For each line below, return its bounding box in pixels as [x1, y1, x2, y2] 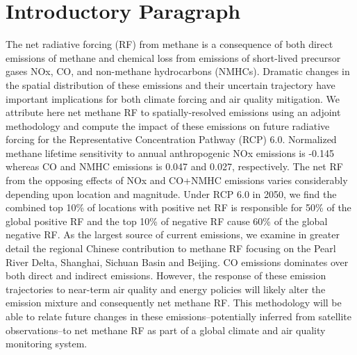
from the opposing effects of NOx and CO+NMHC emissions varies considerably [6, 173, 348, 188]
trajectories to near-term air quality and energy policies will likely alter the [6, 281, 326, 296]
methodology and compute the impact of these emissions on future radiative [6, 118, 330, 133]
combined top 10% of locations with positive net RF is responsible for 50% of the [6, 200, 351, 215]
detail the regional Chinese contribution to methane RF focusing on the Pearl [6, 241, 336, 256]
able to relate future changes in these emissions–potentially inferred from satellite [6, 309, 352, 323]
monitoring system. [6, 336, 88, 351]
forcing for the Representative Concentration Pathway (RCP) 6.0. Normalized [6, 132, 337, 147]
